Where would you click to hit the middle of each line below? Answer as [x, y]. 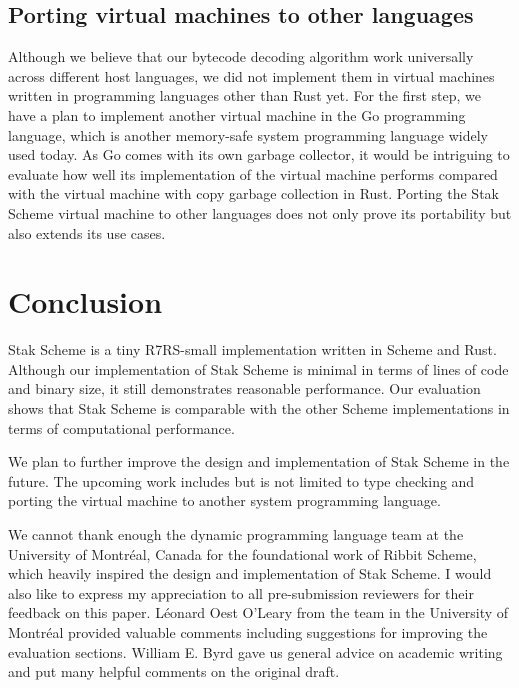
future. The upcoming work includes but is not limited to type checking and [241, 480]
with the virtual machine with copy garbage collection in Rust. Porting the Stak [253, 193]
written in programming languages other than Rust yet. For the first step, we [245, 95]
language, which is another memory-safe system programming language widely [248, 134]
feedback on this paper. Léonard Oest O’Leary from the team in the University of [258, 612]
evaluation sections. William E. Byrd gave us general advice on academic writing [255, 651]
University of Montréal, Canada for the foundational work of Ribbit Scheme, [242, 553]
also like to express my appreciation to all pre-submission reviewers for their [241, 592]
